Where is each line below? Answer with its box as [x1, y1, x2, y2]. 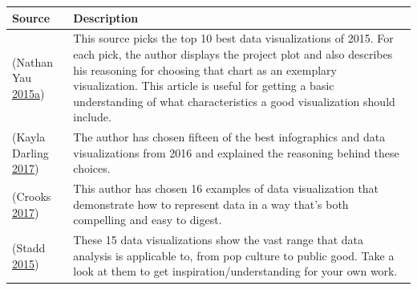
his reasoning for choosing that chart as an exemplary [73, 61, 338, 78]
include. [73, 108, 111, 125]
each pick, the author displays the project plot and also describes [73, 45, 393, 62]
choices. [73, 160, 111, 177]
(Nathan [12, 53, 53, 70]
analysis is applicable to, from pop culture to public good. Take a [73, 247, 395, 263]
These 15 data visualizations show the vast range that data [73, 231, 363, 248]
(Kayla [12, 129, 46, 145]
